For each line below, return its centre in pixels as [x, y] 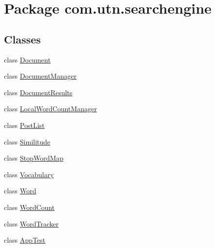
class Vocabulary [29, 174]
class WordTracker [31, 223]
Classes [22, 39]
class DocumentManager [40, 76]
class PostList [24, 125]
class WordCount [29, 207]
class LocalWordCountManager [50, 109]
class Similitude [27, 141]
